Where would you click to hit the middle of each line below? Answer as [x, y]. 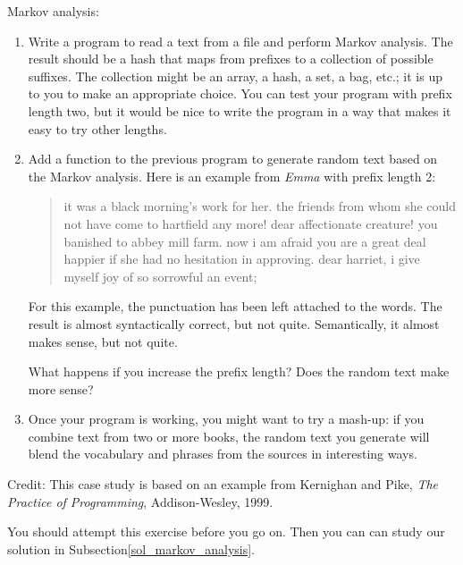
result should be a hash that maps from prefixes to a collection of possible [231, 59]
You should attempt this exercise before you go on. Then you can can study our [226, 531]
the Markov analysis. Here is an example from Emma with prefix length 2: [232, 176]
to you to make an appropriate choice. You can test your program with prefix [240, 93]
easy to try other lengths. [97, 128]
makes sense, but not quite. [103, 341]
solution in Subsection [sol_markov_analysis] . [131, 548]
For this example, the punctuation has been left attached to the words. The [235, 306]
